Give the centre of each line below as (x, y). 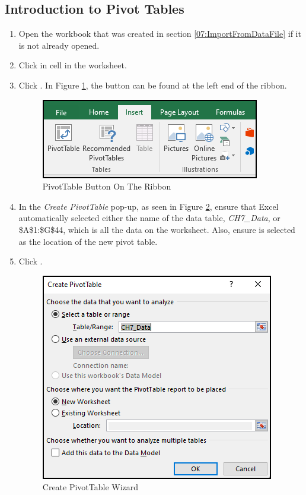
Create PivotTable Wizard (90, 487)
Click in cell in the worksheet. (73, 65)
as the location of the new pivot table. (88, 241)
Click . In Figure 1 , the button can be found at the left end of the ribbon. (153, 85)
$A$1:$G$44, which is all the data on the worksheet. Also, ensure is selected (157, 229)
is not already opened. (59, 45)
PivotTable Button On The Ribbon (107, 186)
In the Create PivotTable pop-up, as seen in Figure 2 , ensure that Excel (149, 206)
